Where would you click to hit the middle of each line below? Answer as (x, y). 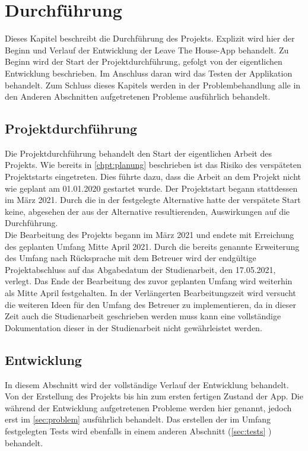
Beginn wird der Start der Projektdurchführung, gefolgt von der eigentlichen (144, 61)
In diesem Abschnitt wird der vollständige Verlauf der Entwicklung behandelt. (147, 384)
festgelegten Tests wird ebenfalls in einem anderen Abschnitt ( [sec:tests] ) (138, 431)
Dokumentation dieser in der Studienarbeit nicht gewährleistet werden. (134, 327)
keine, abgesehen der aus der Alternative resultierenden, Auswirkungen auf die (147, 211)
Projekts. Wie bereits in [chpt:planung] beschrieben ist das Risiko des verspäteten (153, 165)
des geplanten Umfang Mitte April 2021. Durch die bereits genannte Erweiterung (152, 246)
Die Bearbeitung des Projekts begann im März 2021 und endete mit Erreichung (150, 235)
